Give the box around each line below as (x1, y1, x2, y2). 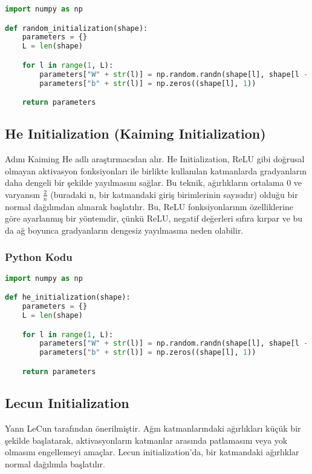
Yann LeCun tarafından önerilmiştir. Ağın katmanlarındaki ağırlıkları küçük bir (5, 421, 301, 434)
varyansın (5, 188, 41, 200)
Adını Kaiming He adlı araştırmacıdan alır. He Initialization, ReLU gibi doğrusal (5, 153, 305, 165)
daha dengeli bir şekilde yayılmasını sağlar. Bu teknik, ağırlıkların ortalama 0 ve (5, 176, 302, 189)
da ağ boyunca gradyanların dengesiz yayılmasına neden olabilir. (5, 223, 244, 236)
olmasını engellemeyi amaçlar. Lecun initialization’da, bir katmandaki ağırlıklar (5, 446, 299, 458)
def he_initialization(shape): (5, 293, 131, 302)
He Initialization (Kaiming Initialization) (5, 124, 266, 143)
